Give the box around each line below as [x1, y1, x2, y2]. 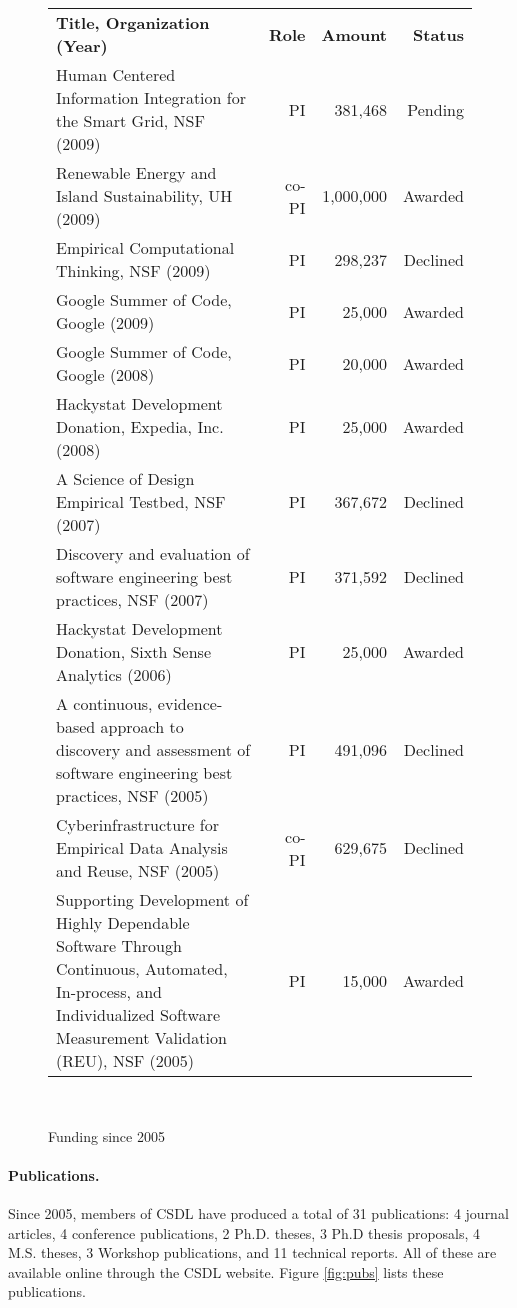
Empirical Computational [56, 236, 235, 259]
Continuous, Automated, [56, 957, 228, 980]
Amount [321, 22, 388, 46]
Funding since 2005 [48, 1125, 165, 1146]
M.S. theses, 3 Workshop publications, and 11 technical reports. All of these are [8, 1242, 497, 1263]
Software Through [56, 934, 182, 957]
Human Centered [56, 63, 176, 86]
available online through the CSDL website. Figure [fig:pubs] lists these [8, 1261, 444, 1282]
